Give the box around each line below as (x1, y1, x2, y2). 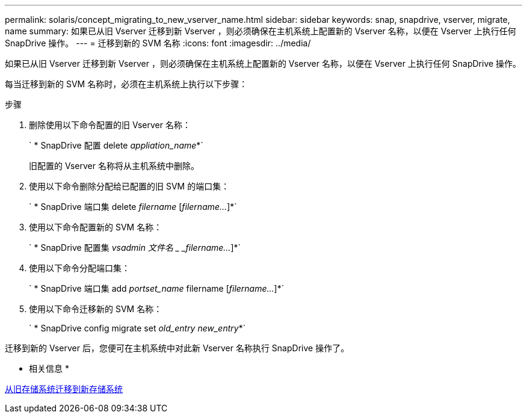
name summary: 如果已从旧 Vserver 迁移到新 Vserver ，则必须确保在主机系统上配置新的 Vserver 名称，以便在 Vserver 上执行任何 (5, 26, 516, 36)
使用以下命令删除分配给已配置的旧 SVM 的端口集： (29, 181, 230, 191)
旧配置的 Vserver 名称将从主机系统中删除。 (29, 161, 199, 171)
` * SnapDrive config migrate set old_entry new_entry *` (29, 323, 246, 333)
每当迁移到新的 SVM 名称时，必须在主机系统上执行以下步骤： (5, 79, 248, 89)
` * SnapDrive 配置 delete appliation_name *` (29, 140, 203, 150)
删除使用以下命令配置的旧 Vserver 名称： (29, 120, 191, 130)
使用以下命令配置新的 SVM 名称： (29, 222, 162, 232)
